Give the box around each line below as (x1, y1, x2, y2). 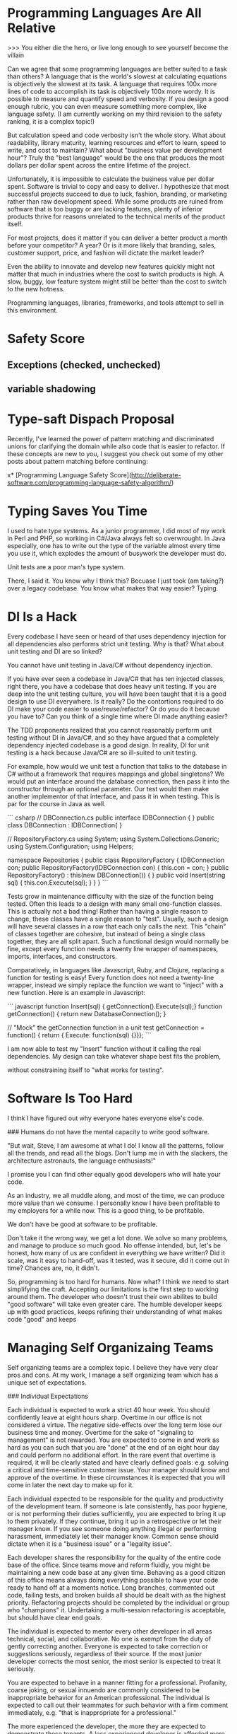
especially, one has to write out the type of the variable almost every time (7, 541, 221, 549)
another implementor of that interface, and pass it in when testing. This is (7, 792, 220, 801)
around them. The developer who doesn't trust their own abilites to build (7, 1292, 217, 1300)
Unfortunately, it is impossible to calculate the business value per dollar (7, 175, 215, 183)
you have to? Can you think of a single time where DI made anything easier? (7, 712, 228, 721)
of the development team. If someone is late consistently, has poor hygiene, (7, 1501, 228, 1511)
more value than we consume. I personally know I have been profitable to (7, 1199, 221, 1207)
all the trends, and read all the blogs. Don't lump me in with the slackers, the (7, 1148, 229, 1157)
